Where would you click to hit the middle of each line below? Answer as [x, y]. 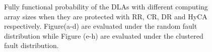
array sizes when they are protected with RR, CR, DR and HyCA [106, 16]
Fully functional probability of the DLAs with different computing [106, 6]
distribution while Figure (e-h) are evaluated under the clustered [104, 35]
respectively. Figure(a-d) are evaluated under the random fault [101, 26]
